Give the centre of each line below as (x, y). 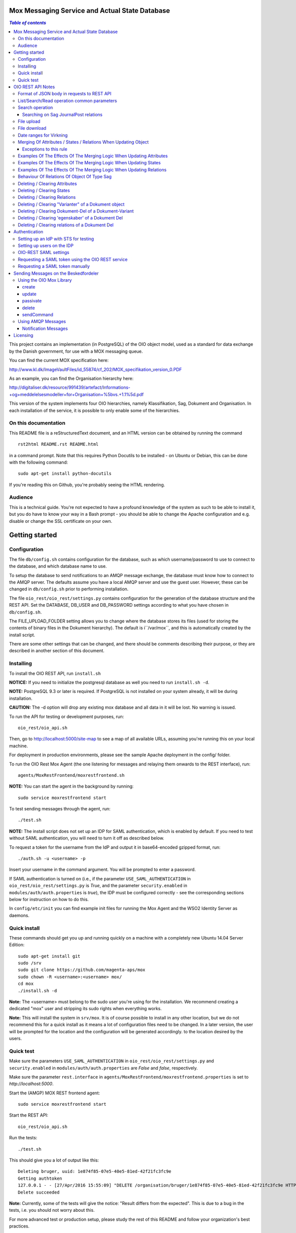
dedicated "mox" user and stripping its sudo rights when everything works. (86, 1009)
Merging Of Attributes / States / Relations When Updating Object (83, 142)
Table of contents (28, 23)
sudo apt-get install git (49, 956)
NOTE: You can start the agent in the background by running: (72, 786)
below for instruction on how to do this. (49, 899)
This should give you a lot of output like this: (54, 1160)
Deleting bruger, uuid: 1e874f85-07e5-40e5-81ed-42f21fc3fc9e (95, 1172)
